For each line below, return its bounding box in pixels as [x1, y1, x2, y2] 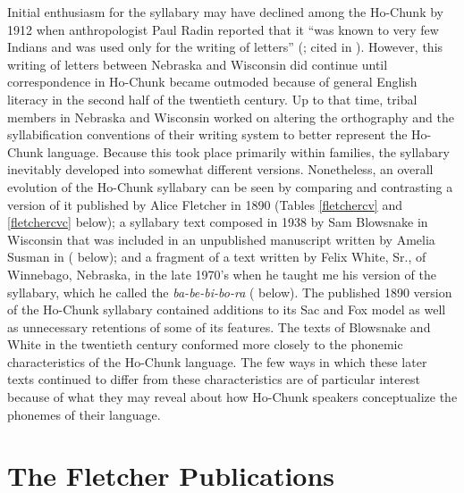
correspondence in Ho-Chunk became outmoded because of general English [7, 72, 418, 91]
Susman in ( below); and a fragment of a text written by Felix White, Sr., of [7, 247, 426, 266]
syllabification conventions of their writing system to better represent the [7, 125, 408, 144]
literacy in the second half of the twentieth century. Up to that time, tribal [7, 89, 418, 108]
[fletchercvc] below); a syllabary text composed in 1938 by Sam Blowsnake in [7, 213, 428, 231]
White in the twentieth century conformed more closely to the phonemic [7, 335, 403, 354]
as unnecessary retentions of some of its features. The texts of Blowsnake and [7, 317, 431, 336]
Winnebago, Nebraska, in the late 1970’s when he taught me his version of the [7, 264, 436, 283]
